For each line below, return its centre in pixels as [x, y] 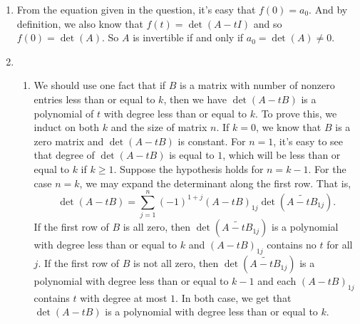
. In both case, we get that [233, 297]
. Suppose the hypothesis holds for [189, 168]
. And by [328, 9]
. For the [327, 168]
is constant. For [212, 141]
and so [268, 23]
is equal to [192, 155]
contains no [292, 245]
